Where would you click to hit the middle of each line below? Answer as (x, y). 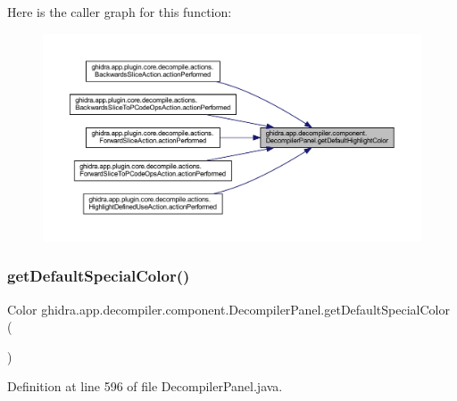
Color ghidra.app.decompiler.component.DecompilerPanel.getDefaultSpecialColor (228, 309)
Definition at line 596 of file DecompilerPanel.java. (145, 386)
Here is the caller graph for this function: (120, 12)
